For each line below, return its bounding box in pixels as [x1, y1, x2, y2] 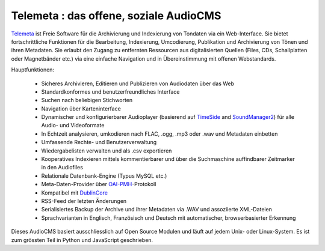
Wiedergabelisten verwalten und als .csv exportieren [41, 147, 172, 154]
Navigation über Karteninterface [41, 105, 122, 112]
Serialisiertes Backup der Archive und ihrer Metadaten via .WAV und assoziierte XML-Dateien [41, 206, 272, 213]
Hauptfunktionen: [11, 66, 54, 73]
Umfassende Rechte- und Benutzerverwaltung [41, 139, 157, 146]
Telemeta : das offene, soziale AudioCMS [11, 9, 221, 22]
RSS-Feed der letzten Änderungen [41, 197, 127, 204]
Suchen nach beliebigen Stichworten [41, 97, 133, 104]
